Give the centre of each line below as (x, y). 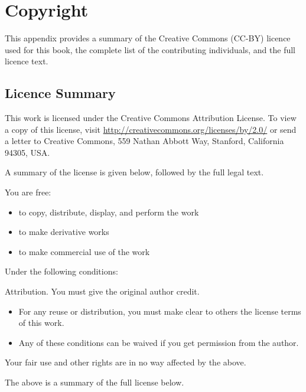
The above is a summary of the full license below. (95, 382)
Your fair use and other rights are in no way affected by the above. (126, 362)
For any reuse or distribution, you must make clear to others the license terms (160, 311)
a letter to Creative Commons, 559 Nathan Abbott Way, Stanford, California (144, 141)
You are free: (28, 192)
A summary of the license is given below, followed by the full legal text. (134, 172)
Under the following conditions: (61, 271)
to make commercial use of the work (84, 251)
